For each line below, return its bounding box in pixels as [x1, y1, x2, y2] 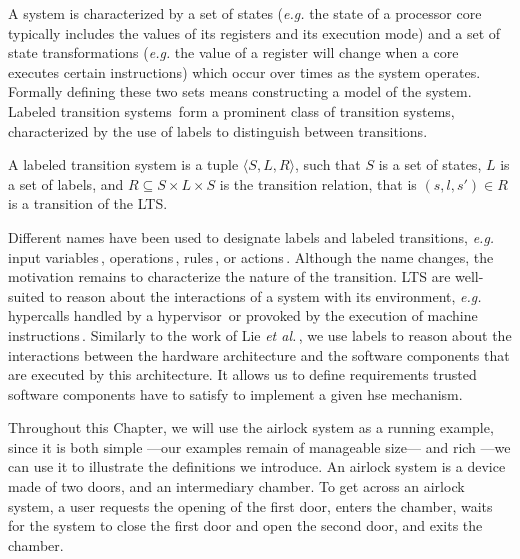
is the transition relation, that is [219, 173, 417, 194]
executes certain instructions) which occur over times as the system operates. [8, 61, 481, 82]
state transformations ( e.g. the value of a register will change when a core [8, 42, 459, 63]
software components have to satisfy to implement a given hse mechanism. [8, 383, 463, 404]
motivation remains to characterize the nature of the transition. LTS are [8, 266, 451, 287]
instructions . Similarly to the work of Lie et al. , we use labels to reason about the [8, 324, 512, 345]
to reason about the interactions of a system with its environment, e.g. [49, 285, 482, 306]
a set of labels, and [8, 173, 124, 194]
